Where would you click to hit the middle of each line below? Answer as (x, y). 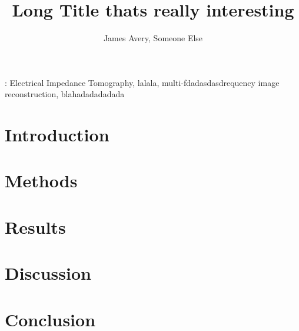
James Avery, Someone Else (153, 38)
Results (35, 226)
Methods (41, 181)
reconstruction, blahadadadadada (65, 94)
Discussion (48, 273)
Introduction (57, 135)
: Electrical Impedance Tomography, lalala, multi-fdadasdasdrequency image (142, 82)
